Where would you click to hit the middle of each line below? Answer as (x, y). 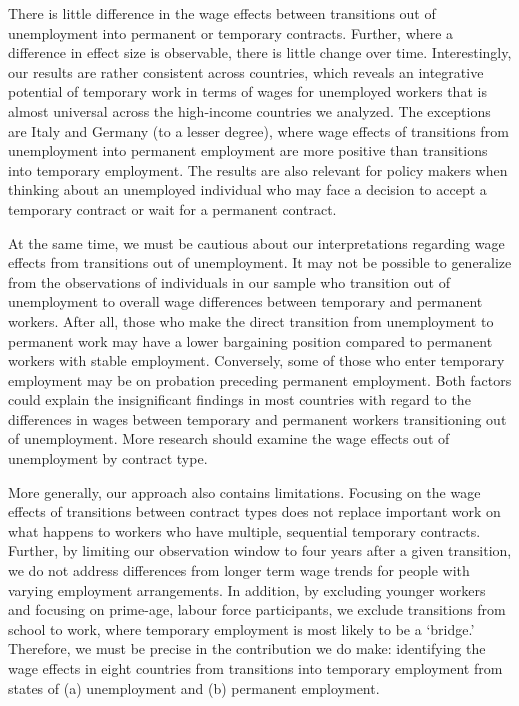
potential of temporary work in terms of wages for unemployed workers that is (247, 91)
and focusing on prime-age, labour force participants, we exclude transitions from (257, 609)
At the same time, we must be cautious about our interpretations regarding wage (256, 242)
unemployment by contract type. (108, 458)
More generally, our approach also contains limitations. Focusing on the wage (244, 491)
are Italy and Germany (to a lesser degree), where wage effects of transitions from (258, 130)
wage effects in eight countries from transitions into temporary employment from (255, 668)
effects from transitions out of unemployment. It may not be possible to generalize (260, 262)
